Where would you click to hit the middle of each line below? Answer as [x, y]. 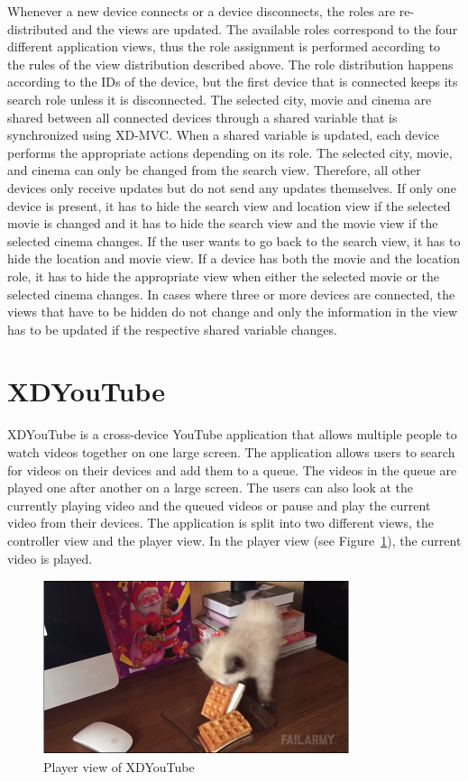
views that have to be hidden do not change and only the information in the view [233, 312]
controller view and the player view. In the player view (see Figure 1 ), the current [234, 540]
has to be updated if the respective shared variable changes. [172, 329]
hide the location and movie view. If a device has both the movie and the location [234, 258]
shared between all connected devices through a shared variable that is [202, 117]
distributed [38, 28]
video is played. [50, 558]
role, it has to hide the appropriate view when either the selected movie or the [224, 276]
